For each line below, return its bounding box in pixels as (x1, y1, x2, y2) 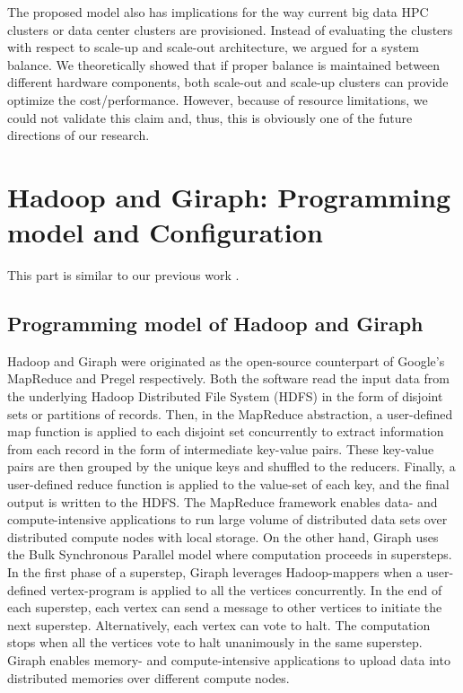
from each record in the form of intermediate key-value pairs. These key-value (7, 439, 434, 458)
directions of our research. (7, 126, 150, 145)
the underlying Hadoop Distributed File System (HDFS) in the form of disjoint (7, 387, 443, 406)
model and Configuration (7, 214, 323, 250)
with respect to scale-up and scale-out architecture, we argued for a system (7, 38, 420, 57)
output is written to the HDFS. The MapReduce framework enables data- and (7, 492, 438, 511)
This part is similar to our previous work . (7, 266, 240, 285)
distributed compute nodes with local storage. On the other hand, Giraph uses (7, 527, 439, 546)
